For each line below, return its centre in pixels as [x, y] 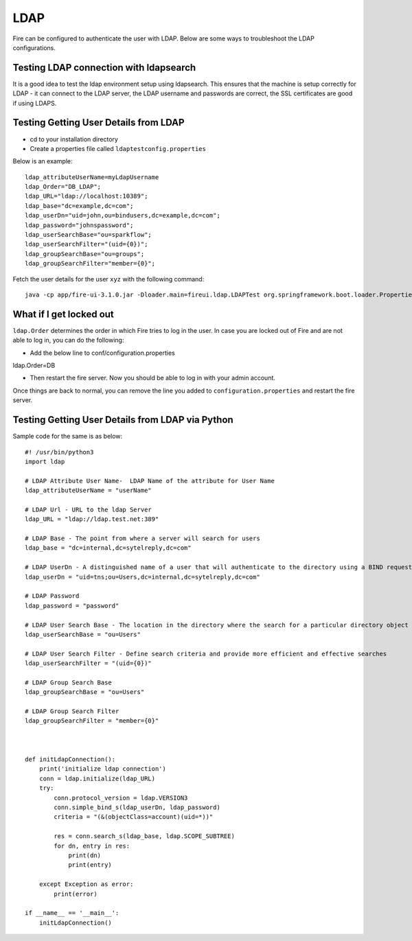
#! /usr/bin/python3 [59, 452]
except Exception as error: [86, 884]
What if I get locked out [64, 314]
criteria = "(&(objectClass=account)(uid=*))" [134, 817]
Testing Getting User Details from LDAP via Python [123, 420]
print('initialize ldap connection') [102, 769]
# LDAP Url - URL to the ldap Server [89, 509]
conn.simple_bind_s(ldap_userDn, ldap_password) [137, 808]
